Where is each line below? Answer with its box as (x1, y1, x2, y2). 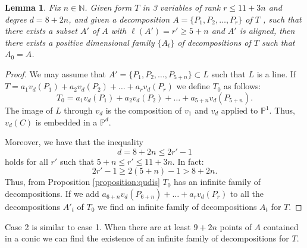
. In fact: (172, 155, 204, 167)
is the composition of (105, 104, 182, 117)
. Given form (84, 1, 132, 13)
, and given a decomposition (68, 12, 170, 25)
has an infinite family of (174, 175, 261, 188)
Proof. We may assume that (5, 67, 106, 80)
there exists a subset (5, 24, 77, 37)
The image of (5, 104, 53, 117)
